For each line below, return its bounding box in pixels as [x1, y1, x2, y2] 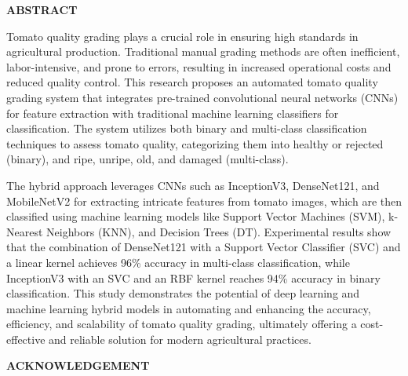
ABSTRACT [6, 2, 78, 17]
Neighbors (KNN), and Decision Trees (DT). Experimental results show [46, 223, 392, 239]
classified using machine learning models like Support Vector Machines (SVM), [6, 208, 385, 225]
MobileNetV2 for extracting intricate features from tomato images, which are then [6, 192, 402, 209]
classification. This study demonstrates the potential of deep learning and [6, 285, 360, 301]
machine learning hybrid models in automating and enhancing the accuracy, [6, 300, 371, 316]
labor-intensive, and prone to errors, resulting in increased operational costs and [6, 58, 392, 75]
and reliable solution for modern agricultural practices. [49, 330, 311, 347]
